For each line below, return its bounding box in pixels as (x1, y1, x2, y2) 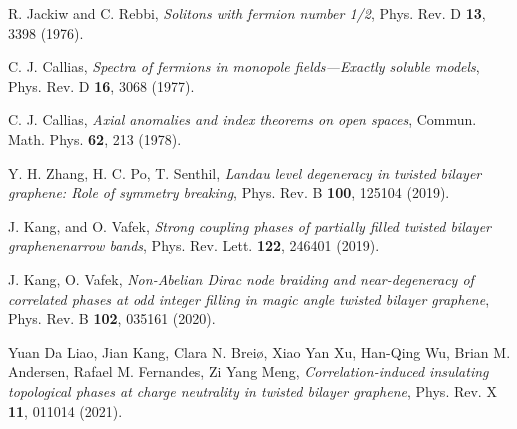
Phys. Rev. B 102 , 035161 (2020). (8, 308, 216, 329)
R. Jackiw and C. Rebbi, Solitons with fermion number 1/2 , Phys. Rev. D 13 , (8, 3, 486, 23)
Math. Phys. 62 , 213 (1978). (8, 128, 182, 149)
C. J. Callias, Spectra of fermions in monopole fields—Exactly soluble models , (8, 56, 480, 77)
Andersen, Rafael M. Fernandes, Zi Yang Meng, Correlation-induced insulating (8, 361, 489, 382)
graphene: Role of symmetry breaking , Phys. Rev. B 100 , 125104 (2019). (8, 182, 450, 203)
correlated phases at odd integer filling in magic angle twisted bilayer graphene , (8, 288, 490, 309)
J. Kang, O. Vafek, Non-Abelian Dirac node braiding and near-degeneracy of (8, 268, 474, 289)
